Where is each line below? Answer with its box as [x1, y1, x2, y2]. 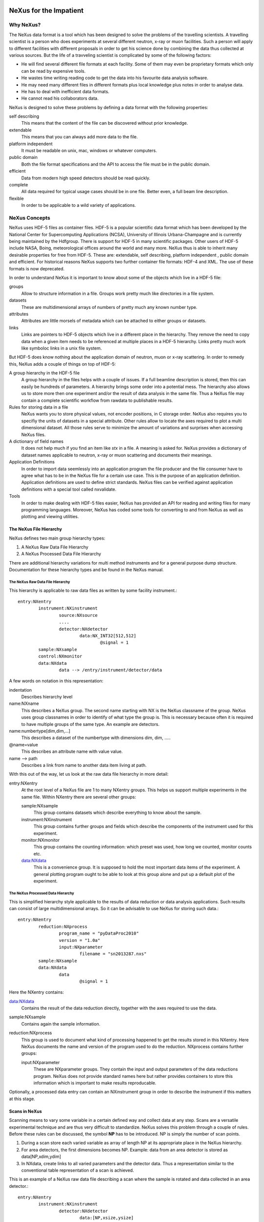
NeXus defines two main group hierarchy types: [9, 535, 106, 541]
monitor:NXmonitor [21, 837, 60, 843]
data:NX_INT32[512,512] [79, 633, 136, 638]
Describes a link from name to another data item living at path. [21, 763, 147, 768]
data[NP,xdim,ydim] [21, 1154, 61, 1159]
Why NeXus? [9, 22, 41, 28]
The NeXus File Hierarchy [9, 526, 62, 532]
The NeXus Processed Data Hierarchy [9, 891, 74, 896]
